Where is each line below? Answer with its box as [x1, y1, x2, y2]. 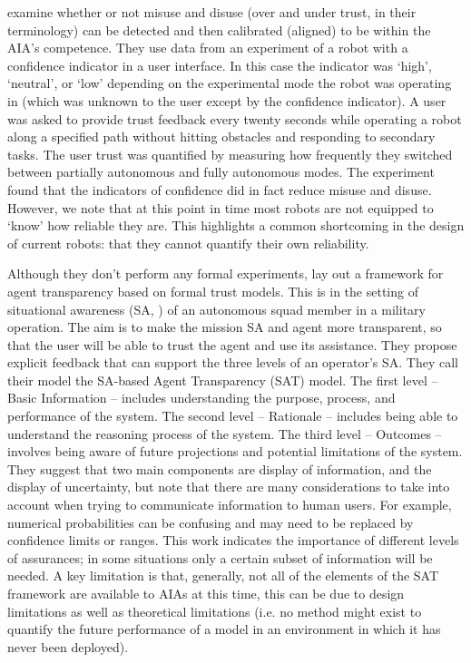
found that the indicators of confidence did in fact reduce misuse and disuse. [7, 180, 432, 199]
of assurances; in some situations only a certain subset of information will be [7, 548, 433, 567]
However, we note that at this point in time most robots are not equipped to [7, 198, 434, 217]
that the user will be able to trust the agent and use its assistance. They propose [7, 335, 457, 354]
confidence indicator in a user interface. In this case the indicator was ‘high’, [7, 55, 432, 74]
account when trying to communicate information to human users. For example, [7, 495, 452, 514]
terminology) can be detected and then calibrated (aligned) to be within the [7, 20, 431, 39]
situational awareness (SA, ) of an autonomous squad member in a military [7, 299, 426, 318]
